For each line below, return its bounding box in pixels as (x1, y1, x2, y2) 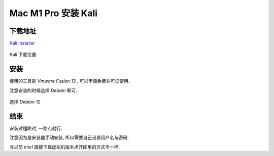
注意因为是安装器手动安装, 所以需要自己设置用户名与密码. (9, 134, 129, 141)
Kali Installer (9, 40, 36, 46)
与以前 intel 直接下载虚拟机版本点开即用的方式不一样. (9, 144, 120, 150)
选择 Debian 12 (9, 99, 41, 105)
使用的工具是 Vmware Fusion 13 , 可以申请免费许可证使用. (9, 78, 130, 84)
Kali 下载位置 (9, 51, 37, 58)
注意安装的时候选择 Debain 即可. (9, 87, 77, 93)
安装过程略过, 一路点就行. (9, 125, 63, 131)
